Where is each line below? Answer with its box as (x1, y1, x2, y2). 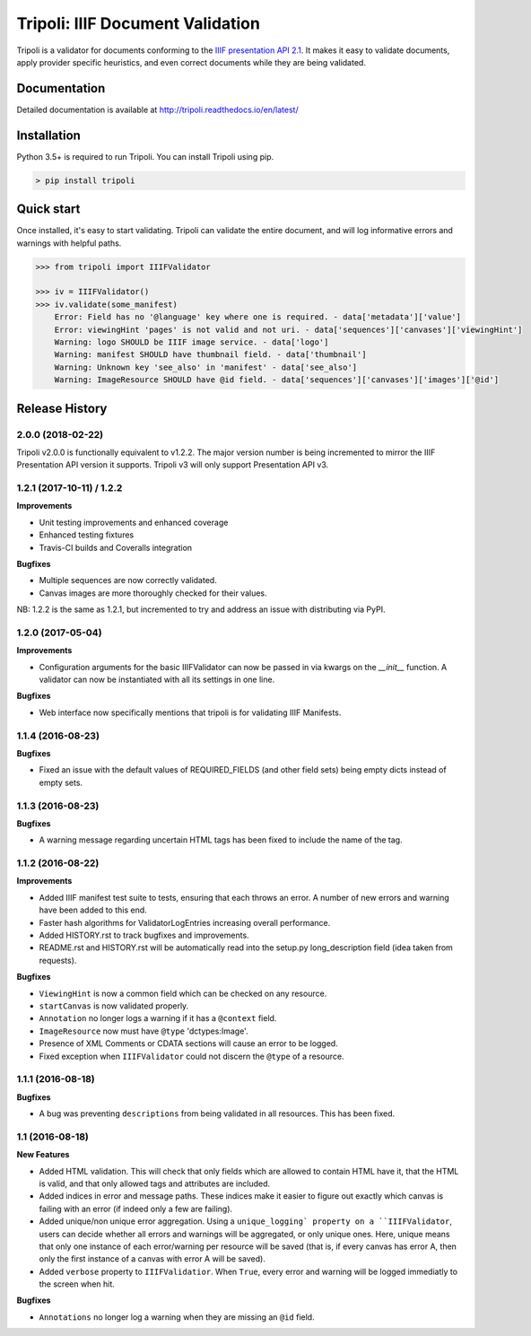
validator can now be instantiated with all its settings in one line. (39, 674, 275, 685)
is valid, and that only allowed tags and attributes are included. (39, 1178, 271, 1189)
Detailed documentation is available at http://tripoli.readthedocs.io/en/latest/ (16, 104, 300, 115)
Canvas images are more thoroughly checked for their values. (39, 588, 268, 598)
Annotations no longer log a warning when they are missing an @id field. (39, 1311, 315, 1323)
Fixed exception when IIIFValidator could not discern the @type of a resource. (39, 1051, 344, 1061)
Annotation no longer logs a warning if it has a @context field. (39, 1013, 277, 1024)
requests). (39, 955, 77, 965)
